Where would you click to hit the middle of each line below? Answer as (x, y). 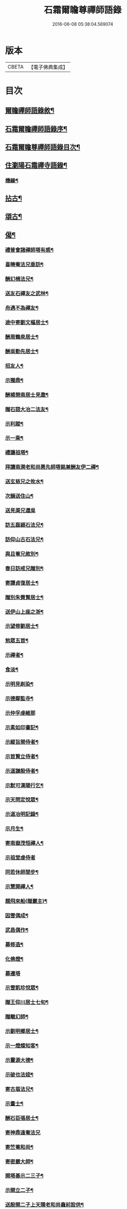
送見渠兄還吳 (20, 511)
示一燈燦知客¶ (22, 1046)
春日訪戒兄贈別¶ (24, 568)
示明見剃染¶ (19, 684)
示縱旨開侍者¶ (22, 742)
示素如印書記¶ (22, 727)
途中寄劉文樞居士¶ (27, 323)
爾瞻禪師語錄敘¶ (30, 111)
